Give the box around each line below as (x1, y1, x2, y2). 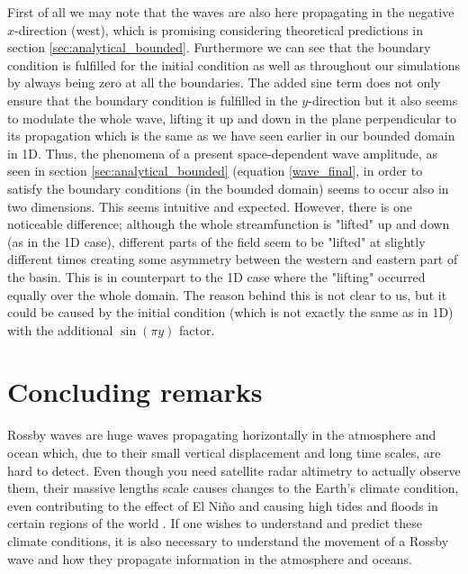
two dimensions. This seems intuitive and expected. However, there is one (7, 196, 413, 215)
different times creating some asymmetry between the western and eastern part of (7, 250, 458, 269)
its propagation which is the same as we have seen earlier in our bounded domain (7, 126, 455, 145)
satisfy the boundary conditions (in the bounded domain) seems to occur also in (7, 178, 449, 197)
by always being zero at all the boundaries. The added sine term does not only (7, 73, 441, 92)
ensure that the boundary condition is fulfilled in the (7, 90, 298, 109)
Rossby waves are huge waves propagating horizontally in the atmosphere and (7, 425, 436, 444)
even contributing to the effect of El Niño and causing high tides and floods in (7, 496, 438, 515)
